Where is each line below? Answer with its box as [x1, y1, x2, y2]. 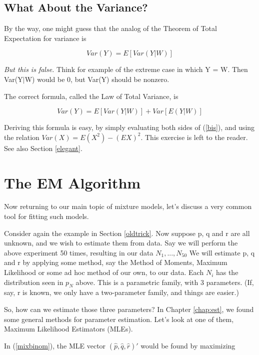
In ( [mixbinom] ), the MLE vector [4, 340, 106, 350]
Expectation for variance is [4, 32, 86, 43]
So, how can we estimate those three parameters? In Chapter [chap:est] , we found [4, 304, 254, 314]
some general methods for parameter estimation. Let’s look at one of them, [4, 313, 234, 324]
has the [215, 267, 238, 277]
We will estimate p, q [189, 247, 255, 257]
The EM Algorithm [4, 172, 141, 192]
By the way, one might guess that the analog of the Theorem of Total [4, 23, 217, 33]
